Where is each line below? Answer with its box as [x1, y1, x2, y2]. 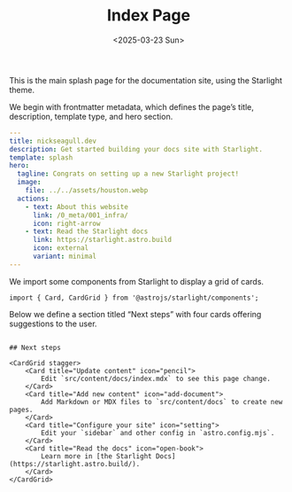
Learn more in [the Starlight [41, 451, 152, 461]
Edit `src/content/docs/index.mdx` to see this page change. [41, 374, 272, 383]
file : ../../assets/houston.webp [25, 186, 149, 195]
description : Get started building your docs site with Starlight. [9, 144, 264, 153]
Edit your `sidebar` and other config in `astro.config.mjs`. [41, 428, 275, 437]
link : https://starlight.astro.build [32, 236, 173, 245]
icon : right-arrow [32, 219, 101, 228]
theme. [9, 84, 35, 95]
